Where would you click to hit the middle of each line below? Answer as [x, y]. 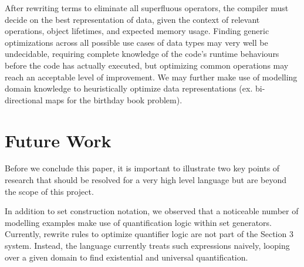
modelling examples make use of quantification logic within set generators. [138, 222]
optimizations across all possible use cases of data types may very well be [136, 42]
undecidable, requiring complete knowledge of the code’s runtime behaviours [142, 54]
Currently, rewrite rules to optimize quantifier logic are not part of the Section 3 [149, 234]
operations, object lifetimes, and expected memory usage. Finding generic [137, 31]
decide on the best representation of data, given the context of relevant [132, 19]
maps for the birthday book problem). [114, 99]
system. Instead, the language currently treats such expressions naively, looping [147, 246]
